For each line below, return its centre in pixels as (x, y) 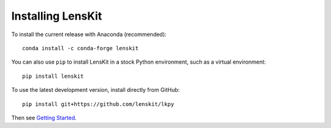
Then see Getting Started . (44, 118)
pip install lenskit (53, 76)
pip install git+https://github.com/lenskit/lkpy (98, 104)
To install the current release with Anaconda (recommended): (89, 34)
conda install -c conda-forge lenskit (81, 48)
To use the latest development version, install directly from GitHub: (96, 90)
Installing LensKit (57, 16)
